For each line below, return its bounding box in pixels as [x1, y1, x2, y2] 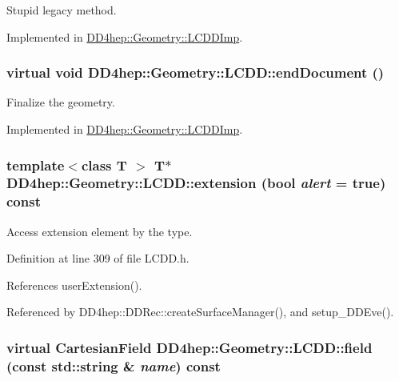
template [6, 154, 65, 174]
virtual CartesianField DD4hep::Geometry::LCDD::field [6, 337, 373, 357]
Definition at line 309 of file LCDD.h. [6, 250, 190, 267]
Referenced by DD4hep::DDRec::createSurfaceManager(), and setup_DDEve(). [6, 303, 394, 320]
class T [81, 154, 127, 174]
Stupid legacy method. [6, 2, 117, 18]
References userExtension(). [6, 276, 142, 293]
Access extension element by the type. [6, 223, 193, 239]
